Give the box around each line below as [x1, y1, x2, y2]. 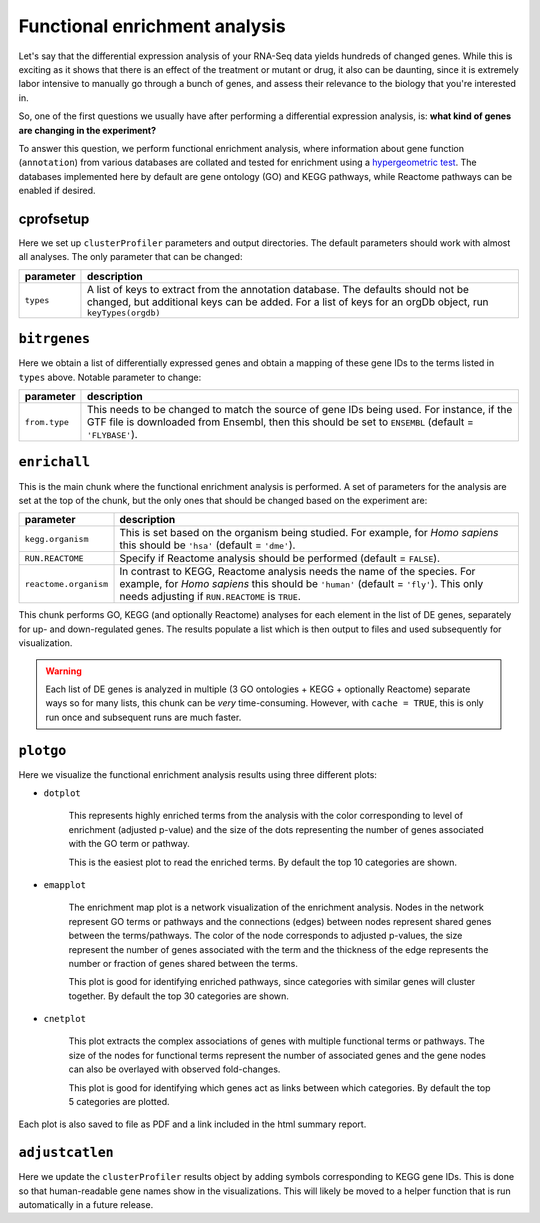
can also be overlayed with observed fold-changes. [68, 1063, 281, 1075]
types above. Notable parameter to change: [18, 371, 202, 383]
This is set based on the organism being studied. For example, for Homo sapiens [119, 526, 499, 540]
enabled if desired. [18, 185, 96, 197]
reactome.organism [24, 578, 109, 589]
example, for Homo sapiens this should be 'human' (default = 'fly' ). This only [119, 577, 484, 591]
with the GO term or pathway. [68, 838, 190, 850]
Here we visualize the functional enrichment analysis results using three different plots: [18, 768, 377, 780]
